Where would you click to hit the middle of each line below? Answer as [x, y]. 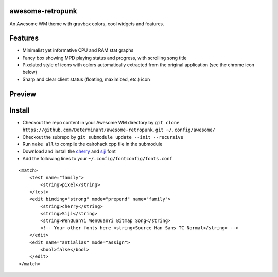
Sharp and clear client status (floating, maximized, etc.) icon [86, 79]
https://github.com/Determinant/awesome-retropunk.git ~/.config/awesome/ [119, 130]
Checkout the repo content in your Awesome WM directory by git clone [101, 122]
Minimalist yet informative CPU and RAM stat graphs [78, 50]
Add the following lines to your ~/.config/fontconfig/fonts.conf [97, 158]
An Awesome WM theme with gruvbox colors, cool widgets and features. [87, 24]
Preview [23, 94]
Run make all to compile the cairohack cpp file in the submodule [92, 144]
